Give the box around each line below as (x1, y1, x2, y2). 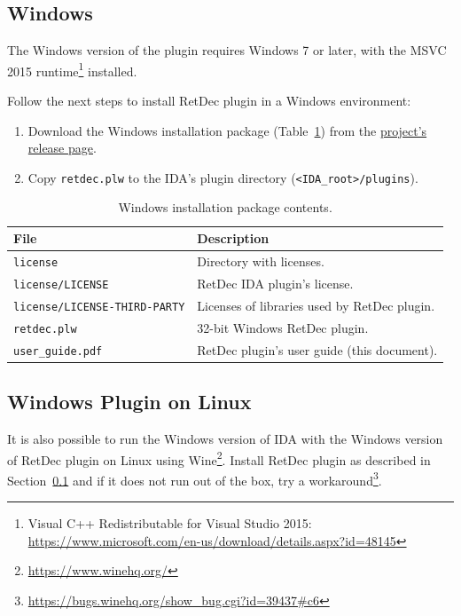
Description (197, 229, 270, 248)
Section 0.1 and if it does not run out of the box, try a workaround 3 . (7, 468, 382, 489)
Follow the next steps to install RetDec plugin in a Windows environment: (7, 91, 411, 110)
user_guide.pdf (13, 344, 103, 358)
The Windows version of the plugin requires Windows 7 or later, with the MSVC (7, 41, 447, 59)
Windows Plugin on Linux (7, 388, 252, 415)
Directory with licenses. (197, 251, 324, 270)
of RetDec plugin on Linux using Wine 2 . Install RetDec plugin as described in (7, 447, 431, 469)
